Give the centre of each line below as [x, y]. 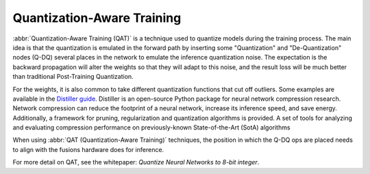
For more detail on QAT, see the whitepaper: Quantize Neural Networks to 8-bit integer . [136, 162]
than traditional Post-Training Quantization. [73, 77]
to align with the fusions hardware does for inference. [88, 149]
